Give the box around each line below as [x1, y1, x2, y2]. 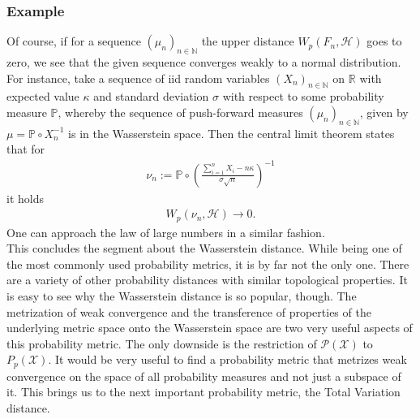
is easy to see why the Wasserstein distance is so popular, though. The [6, 287, 357, 304]
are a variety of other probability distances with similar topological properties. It [6, 271, 408, 288]
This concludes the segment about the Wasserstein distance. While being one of [6, 240, 402, 257]
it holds [6, 189, 44, 206]
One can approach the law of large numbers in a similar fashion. [6, 223, 325, 240]
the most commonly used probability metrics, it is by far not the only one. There [6, 255, 409, 272]
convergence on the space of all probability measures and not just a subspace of [6, 367, 401, 384]
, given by [359, 104, 409, 120]
